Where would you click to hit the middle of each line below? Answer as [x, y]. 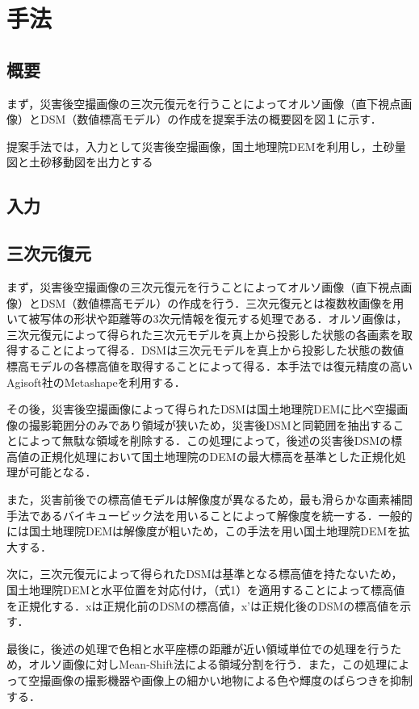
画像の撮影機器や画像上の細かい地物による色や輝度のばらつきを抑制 [232, 680]
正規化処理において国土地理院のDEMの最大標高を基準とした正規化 [217, 456]
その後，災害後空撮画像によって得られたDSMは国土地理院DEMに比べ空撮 [202, 409]
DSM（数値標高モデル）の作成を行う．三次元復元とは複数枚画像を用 [222, 302]
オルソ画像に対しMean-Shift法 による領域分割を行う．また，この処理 [208, 664]
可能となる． [63, 472]
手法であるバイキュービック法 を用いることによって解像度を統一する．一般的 [209, 515]
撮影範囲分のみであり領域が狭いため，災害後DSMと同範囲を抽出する [211, 424]
